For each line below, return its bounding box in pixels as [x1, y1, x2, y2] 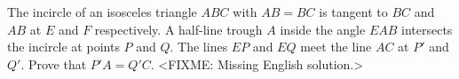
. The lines [170, 37, 228, 56]
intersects [401, 20, 453, 38]
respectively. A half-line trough [94, 20, 263, 38]
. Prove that [20, 54, 87, 73]
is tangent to [319, 3, 388, 20]
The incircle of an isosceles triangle [7, 3, 197, 20]
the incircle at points [7, 37, 120, 56]
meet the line [300, 37, 372, 56]
